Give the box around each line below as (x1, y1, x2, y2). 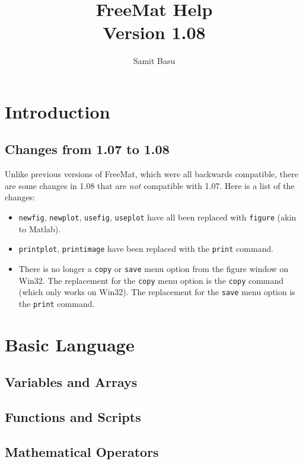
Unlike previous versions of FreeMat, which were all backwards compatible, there (5, 168, 298, 180)
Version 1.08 (103, 20, 206, 44)
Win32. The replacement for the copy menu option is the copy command (18, 274, 284, 286)
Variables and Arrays (5, 373, 138, 391)
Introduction (5, 99, 110, 123)
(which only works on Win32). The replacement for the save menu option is (18, 286, 295, 298)
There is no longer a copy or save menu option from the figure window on (18, 262, 289, 274)
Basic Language (5, 332, 135, 356)
